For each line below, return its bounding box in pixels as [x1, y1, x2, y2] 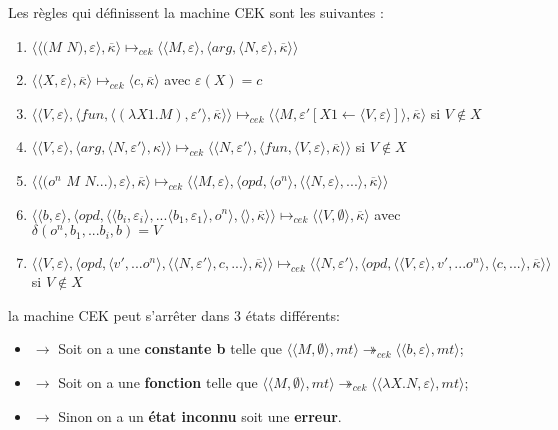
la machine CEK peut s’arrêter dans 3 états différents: [8, 304, 340, 325]
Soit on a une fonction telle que [58, 371, 258, 392]
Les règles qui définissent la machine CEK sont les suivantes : [8, 2, 384, 22]
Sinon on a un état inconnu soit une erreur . [58, 405, 342, 426]
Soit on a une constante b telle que [58, 338, 282, 359]
